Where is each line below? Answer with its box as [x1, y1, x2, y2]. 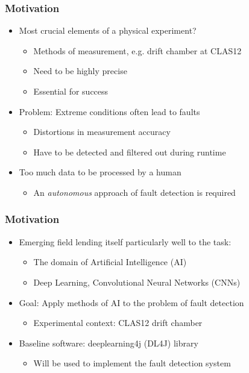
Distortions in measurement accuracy [33, 125, 171, 138]
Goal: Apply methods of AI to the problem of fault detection [19, 296, 244, 309]
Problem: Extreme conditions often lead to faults [19, 105, 200, 118]
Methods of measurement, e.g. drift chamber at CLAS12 [33, 44, 242, 57]
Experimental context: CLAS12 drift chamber [33, 316, 203, 329]
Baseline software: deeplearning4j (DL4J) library [19, 336, 198, 349]
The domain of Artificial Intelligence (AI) [33, 255, 187, 268]
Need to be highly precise [33, 64, 127, 77]
